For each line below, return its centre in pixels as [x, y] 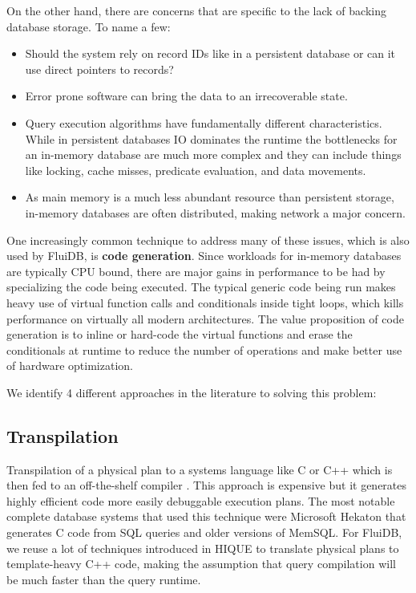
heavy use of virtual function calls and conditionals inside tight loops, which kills [205, 302]
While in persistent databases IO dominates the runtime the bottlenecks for [211, 138]
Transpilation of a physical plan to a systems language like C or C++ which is [200, 469]
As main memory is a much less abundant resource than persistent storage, [210, 197]
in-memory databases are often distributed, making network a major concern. [215, 212]
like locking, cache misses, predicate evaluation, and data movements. [196, 170]
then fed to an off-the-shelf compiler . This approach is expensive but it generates [207, 485]
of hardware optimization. [70, 366]
